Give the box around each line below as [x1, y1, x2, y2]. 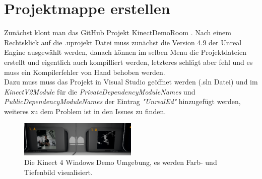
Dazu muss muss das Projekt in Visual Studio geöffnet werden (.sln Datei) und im [4, 76, 258, 87]
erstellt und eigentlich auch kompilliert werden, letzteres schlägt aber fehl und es [4, 56, 253, 67]
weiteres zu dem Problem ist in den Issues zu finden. [4, 106, 166, 116]
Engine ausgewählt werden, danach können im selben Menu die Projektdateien [4, 47, 246, 57]
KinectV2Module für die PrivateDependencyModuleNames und [4, 86, 195, 97]
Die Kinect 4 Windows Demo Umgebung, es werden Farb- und [24, 157, 217, 167]
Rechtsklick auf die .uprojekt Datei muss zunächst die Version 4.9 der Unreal [4, 37, 242, 47]
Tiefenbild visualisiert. [24, 167, 93, 177]
